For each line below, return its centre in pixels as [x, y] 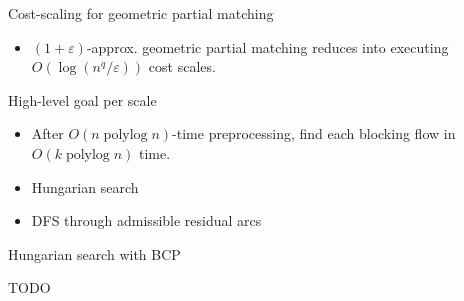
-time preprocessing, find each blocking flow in [314, 133]
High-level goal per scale [82, 99]
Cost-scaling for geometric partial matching [141, 13]
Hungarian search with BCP [94, 253]
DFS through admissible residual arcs [146, 220]
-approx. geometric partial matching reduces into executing [267, 46]
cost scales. [182, 66]
